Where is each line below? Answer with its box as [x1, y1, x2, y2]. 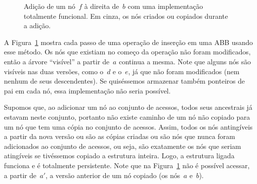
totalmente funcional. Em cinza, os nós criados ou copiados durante [24, 10, 228, 21]
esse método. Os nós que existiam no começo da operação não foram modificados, [4, 46, 251, 57]
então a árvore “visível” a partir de [4, 56, 110, 66]
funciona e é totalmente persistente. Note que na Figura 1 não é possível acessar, [4, 160, 250, 170]
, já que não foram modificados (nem [128, 66, 240, 76]
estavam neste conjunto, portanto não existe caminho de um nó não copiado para [4, 111, 250, 122]
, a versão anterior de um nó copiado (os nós [45, 170, 180, 180]
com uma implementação [128, 1, 203, 11]
